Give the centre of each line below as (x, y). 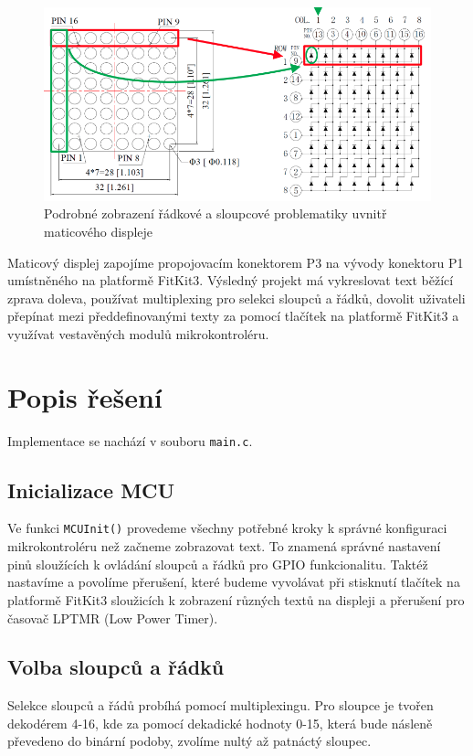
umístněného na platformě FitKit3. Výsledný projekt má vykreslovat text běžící (231, 280)
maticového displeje (99, 231)
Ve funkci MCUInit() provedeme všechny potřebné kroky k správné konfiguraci (227, 528)
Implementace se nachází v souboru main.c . (130, 440)
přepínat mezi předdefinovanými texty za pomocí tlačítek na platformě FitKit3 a (233, 316)
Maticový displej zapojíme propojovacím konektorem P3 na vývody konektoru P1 (236, 262)
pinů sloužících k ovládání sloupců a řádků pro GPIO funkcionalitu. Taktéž (218, 564)
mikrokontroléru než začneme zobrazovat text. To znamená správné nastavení (224, 546)
